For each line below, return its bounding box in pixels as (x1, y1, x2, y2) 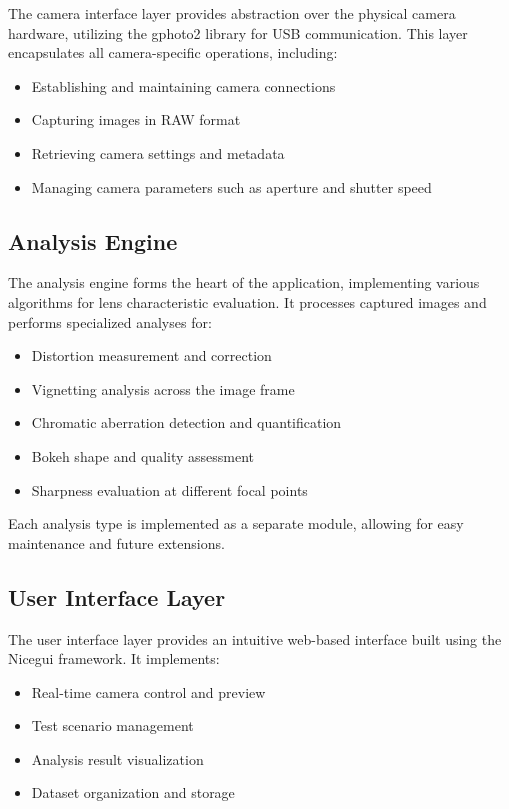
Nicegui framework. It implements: (8, 648, 220, 669)
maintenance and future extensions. (8, 532, 225, 553)
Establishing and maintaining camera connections (31, 75, 336, 96)
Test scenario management (31, 715, 194, 736)
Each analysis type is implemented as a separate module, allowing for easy (8, 513, 464, 534)
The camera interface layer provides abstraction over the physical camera (8, 3, 456, 23)
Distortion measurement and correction (31, 345, 272, 366)
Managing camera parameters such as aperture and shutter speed (31, 176, 432, 197)
